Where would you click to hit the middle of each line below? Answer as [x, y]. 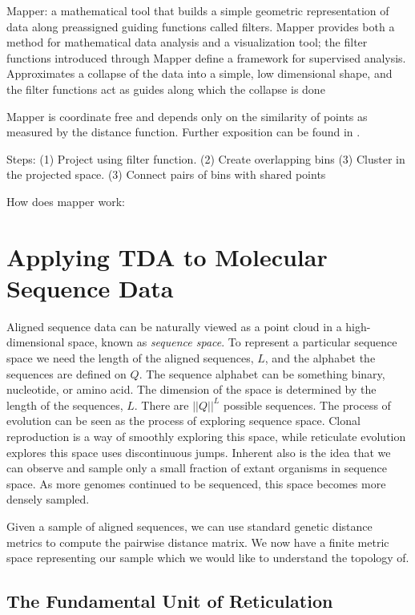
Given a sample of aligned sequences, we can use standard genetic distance [189, 526]
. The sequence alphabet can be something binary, [262, 373]
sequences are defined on [66, 373]
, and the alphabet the [320, 358]
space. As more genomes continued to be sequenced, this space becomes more [196, 483]
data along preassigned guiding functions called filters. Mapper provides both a [201, 26]
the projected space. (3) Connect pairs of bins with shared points [166, 174]
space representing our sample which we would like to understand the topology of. [208, 558]
